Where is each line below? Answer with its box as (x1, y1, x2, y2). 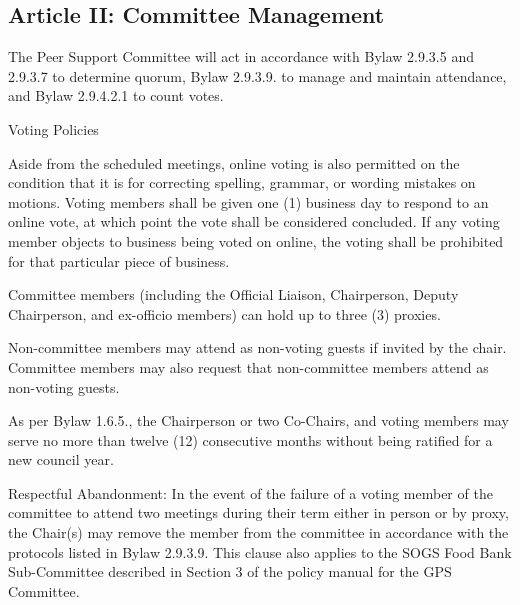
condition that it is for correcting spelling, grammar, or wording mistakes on (8, 172, 476, 193)
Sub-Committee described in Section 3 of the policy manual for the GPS (8, 561, 452, 582)
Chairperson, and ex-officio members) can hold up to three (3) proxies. (8, 303, 441, 324)
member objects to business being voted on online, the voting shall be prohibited (8, 230, 504, 251)
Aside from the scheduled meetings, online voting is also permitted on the (8, 152, 460, 173)
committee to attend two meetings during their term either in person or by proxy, (8, 502, 509, 523)
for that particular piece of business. (8, 250, 230, 271)
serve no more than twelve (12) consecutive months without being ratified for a (8, 429, 493, 450)
